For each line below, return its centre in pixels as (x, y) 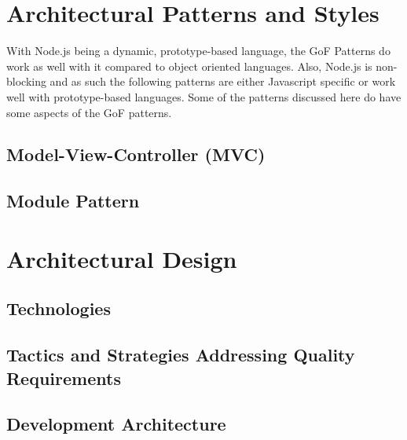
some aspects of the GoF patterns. (89, 112)
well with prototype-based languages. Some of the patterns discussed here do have (204, 96)
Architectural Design (122, 258)
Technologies (59, 308)
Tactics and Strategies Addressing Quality (181, 355)
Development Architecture (116, 424)
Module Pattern (73, 201)
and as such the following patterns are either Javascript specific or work (223, 81)
